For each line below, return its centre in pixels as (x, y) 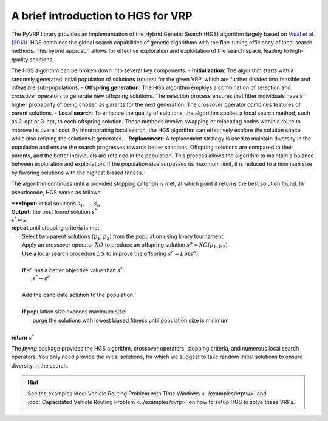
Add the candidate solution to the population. (78, 295)
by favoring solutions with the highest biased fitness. (77, 173)
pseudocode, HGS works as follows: (57, 192)
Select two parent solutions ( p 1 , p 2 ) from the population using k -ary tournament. (123, 237)
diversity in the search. (40, 365)
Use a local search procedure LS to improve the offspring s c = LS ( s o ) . (111, 253)
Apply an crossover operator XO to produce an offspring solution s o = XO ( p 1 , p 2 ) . (126, 245)
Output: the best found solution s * (54, 211)
